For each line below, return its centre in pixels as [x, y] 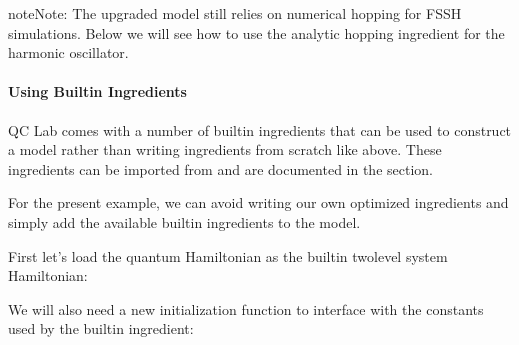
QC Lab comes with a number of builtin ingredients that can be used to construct [260, 129]
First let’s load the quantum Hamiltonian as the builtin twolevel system [228, 255]
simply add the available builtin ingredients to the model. [184, 221]
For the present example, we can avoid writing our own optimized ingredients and [258, 202]
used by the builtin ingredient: [101, 328]
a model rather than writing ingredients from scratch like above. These [225, 149]
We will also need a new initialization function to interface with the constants [246, 308]
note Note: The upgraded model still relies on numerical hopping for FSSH [235, 13]
